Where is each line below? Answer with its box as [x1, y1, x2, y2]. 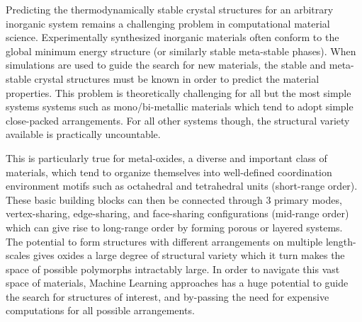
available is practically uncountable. [6, 127, 161, 142]
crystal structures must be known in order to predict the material [34, 71, 319, 86]
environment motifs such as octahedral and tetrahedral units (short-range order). [6, 178, 358, 193]
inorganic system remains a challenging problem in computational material [6, 16, 330, 30]
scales [6, 248, 30, 263]
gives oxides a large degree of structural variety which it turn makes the [33, 248, 345, 263]
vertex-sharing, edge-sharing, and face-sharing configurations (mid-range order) [6, 206, 349, 221]
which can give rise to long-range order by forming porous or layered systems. [6, 219, 343, 234]
